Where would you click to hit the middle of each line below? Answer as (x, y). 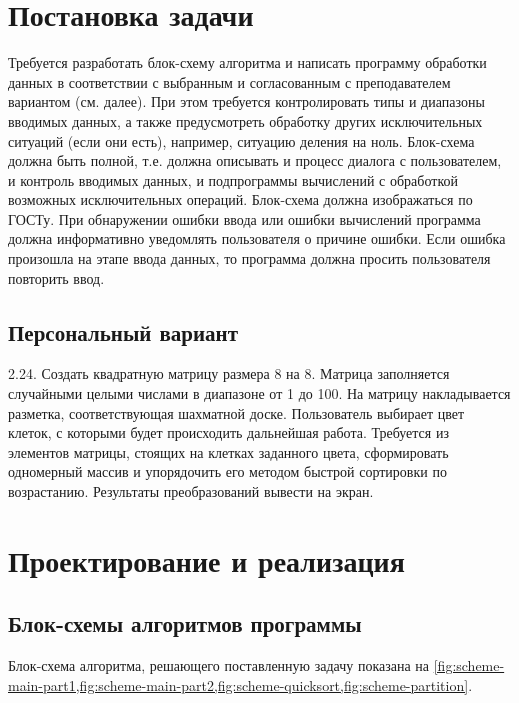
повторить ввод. (56, 277)
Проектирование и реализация (206, 559)
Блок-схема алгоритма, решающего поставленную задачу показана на (219, 665)
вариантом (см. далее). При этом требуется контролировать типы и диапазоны (246, 101)
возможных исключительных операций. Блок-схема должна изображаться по (240, 199)
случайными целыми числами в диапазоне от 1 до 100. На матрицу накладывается (259, 393)
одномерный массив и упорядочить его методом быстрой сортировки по (227, 471)
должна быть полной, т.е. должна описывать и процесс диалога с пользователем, (255, 160)
